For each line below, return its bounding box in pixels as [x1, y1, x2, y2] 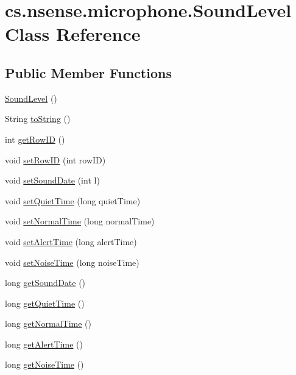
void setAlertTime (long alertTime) [5, 235, 137, 248]
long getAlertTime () [5, 337, 83, 350]
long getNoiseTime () [5, 358, 84, 371]
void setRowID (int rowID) [5, 153, 106, 166]
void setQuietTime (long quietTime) [5, 194, 141, 207]
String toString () [5, 112, 71, 125]
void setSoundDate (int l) [5, 174, 100, 187]
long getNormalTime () [5, 317, 91, 330]
